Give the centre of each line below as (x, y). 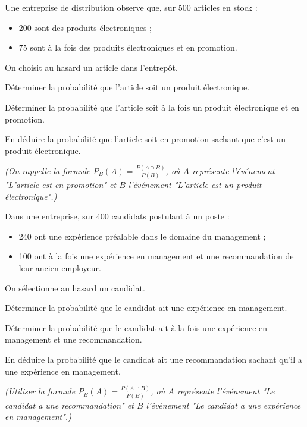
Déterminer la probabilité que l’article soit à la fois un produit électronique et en (152, 107)
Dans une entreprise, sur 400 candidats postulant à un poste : (117, 216)
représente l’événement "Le (226, 391)
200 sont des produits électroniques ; (85, 27)
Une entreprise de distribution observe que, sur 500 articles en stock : (131, 7)
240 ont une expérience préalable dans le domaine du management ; (142, 236)
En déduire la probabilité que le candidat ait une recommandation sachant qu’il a (153, 359)
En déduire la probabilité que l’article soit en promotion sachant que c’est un (145, 139)
